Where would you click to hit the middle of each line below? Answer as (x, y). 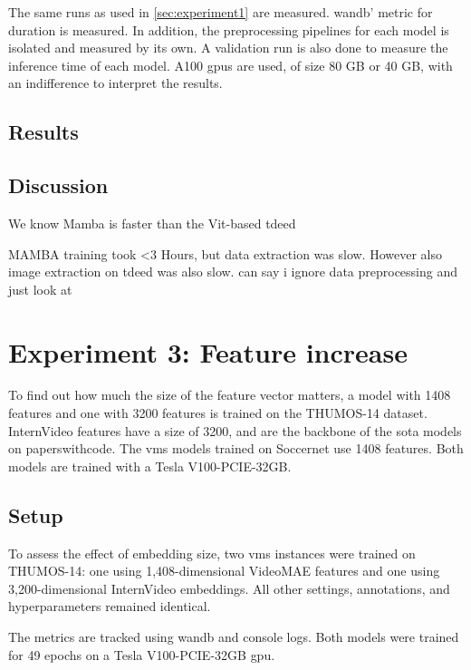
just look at (40, 289)
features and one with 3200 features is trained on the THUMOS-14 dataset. (218, 413)
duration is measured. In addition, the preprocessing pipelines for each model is (229, 29)
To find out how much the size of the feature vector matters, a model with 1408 (230, 395)
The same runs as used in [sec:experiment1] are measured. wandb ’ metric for (221, 12)
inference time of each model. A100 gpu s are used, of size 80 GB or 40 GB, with (231, 65)
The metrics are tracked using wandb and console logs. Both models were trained (234, 636)
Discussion (58, 185)
